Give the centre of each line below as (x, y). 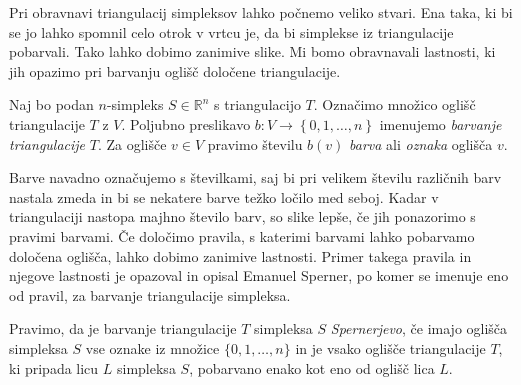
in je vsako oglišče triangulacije (390, 347)
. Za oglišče (132, 143)
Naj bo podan (51, 104)
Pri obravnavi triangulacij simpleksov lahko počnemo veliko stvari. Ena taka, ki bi (261, 12)
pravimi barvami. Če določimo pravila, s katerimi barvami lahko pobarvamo (242, 235)
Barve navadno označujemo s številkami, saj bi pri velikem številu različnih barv (255, 177)
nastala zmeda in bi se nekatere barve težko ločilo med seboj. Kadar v (224, 196)
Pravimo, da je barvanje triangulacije (123, 328)
